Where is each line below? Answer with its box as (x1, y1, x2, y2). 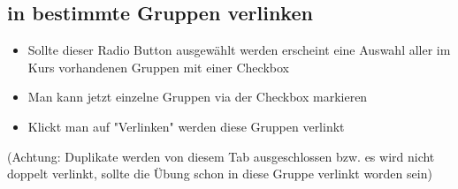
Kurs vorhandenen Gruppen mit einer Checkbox (27, 57, 289, 76)
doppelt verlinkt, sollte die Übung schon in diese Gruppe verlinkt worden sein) (7, 164, 432, 183)
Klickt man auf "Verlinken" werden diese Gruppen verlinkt (27, 117, 345, 135)
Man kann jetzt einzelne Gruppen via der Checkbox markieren (27, 87, 368, 106)
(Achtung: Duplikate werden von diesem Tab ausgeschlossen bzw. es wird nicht (7, 147, 435, 165)
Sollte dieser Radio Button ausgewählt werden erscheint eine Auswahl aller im (27, 41, 451, 59)
